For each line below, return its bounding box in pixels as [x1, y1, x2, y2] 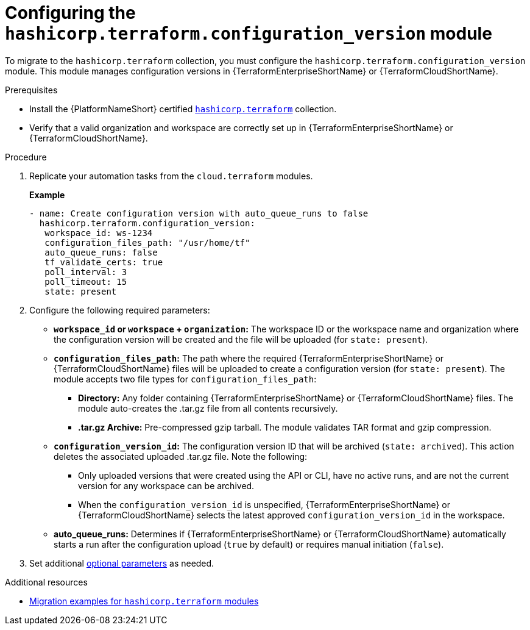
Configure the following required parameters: [29, 304, 210, 315]
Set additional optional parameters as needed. [29, 557, 214, 568]
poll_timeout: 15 [44, 276, 127, 287]
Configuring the [5, 2, 136, 23]
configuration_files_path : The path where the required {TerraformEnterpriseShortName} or [54, 353, 444, 363]
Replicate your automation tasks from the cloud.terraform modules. [29, 170, 313, 181]
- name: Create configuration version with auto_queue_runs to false [29, 208, 369, 218]
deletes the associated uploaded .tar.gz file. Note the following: [54, 451, 308, 462]
